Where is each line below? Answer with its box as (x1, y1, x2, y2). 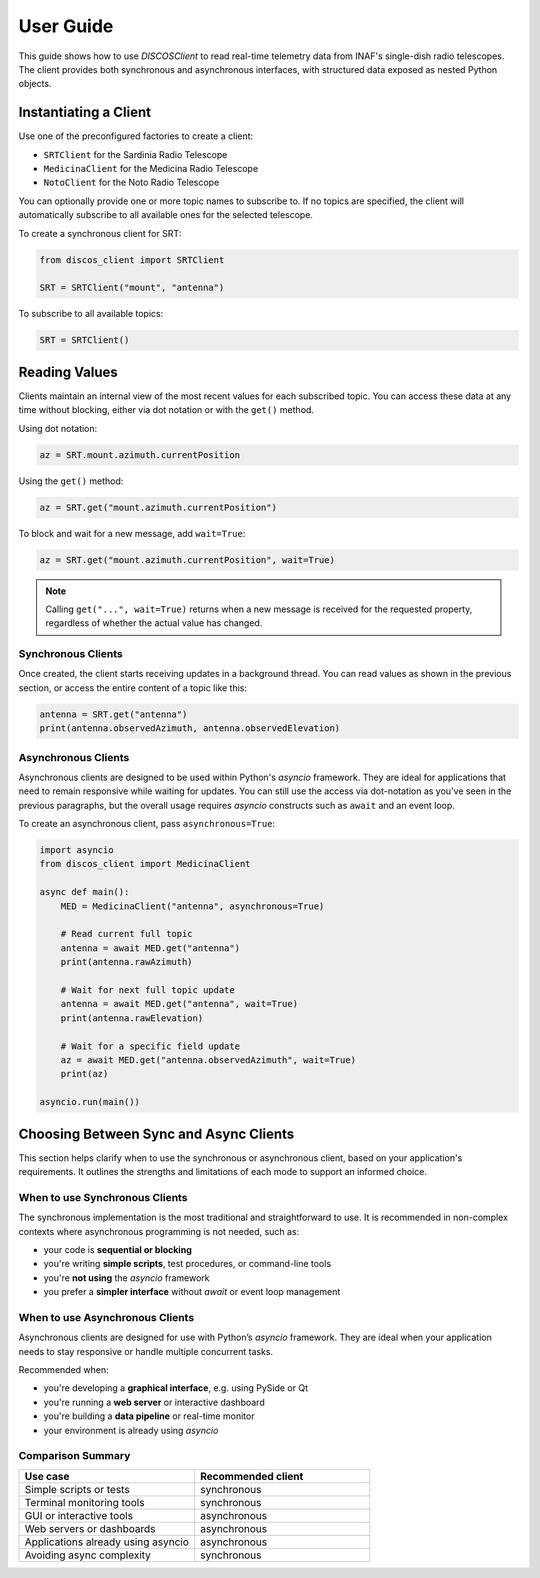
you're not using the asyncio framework (43, 1271, 210, 1284)
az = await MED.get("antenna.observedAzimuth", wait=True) (60, 1054, 357, 1065)
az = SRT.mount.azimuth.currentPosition (39, 449, 240, 460)
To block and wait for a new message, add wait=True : (18, 527, 246, 539)
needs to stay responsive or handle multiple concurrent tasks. (18, 1345, 274, 1357)
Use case (24, 1469, 70, 1483)
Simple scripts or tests (24, 1482, 130, 1496)
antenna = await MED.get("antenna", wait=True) (60, 998, 299, 1010)
